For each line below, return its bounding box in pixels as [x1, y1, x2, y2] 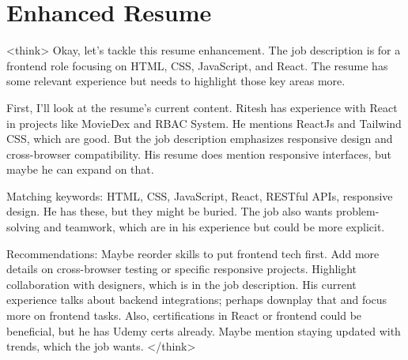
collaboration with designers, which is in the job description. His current [6, 276, 357, 292]
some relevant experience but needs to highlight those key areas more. [6, 73, 346, 89]
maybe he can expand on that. [6, 161, 154, 178]
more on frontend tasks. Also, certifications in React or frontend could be [6, 307, 362, 324]
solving [6, 219, 40, 235]
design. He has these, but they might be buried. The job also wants [6, 203, 333, 219]
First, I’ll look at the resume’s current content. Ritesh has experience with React [6, 99, 398, 115]
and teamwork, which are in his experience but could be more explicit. [43, 219, 385, 235]
